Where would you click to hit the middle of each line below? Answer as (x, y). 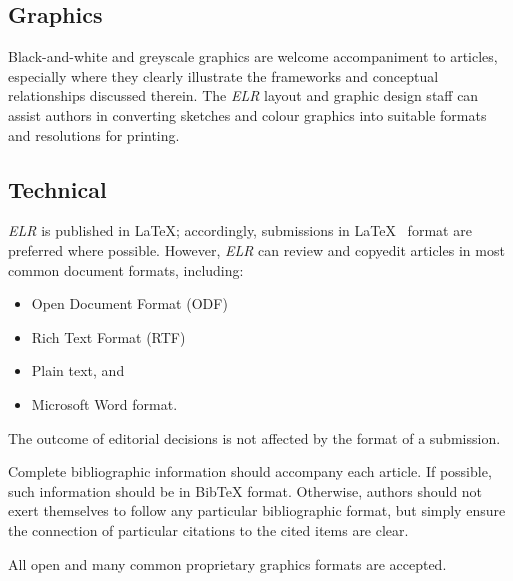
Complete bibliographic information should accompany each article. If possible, (250, 471)
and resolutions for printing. (94, 134)
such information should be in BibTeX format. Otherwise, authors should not (245, 490)
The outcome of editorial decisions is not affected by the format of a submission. (254, 437)
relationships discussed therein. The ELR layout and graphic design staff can (243, 95)
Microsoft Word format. (104, 403)
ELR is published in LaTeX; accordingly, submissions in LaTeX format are (240, 230)
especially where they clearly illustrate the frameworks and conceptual (223, 75)
